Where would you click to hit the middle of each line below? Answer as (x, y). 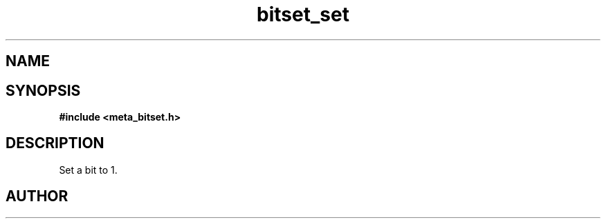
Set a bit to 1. (88, 170)
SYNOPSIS (43, 90)
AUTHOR (37, 196)
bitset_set (303, 14)
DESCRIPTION (55, 143)
